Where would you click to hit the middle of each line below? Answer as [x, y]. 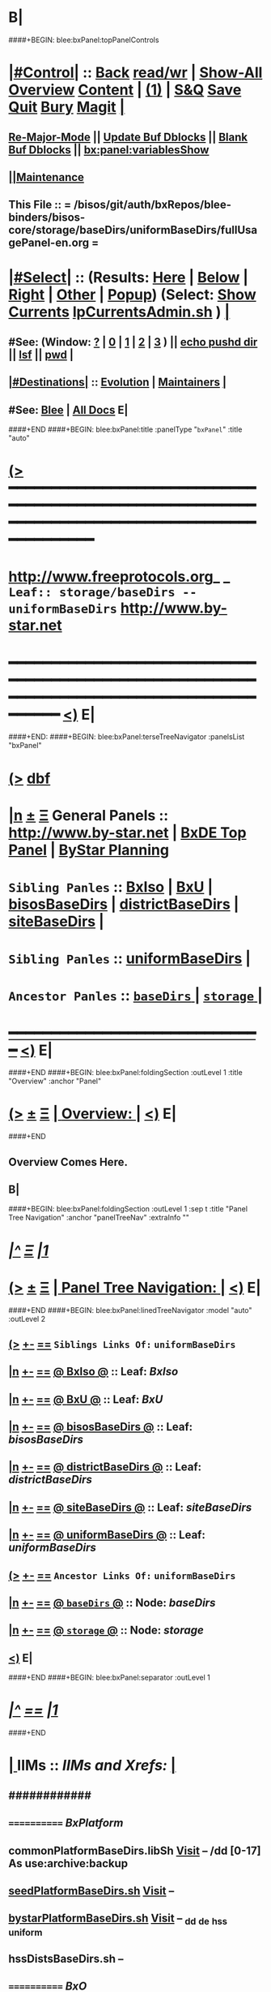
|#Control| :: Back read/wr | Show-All [135, 73]
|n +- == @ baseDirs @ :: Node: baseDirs [112, 1603]
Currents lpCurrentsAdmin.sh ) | [119, 312]
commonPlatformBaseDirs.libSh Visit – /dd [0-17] [135, 1850]
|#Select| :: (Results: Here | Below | [129, 278]
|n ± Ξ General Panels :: [89, 815]
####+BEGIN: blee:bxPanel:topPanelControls [84, 40]
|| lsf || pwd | [41, 354]
